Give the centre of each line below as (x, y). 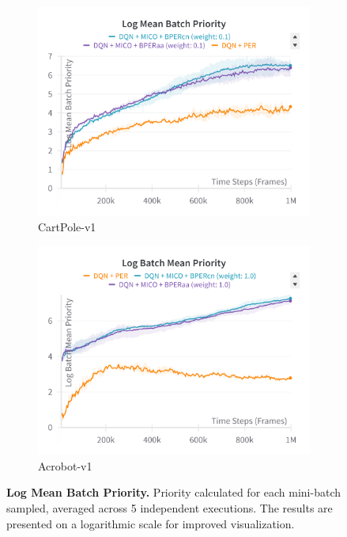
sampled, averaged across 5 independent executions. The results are (170, 508)
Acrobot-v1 (65, 465)
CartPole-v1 (67, 226)
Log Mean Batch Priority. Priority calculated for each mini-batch (174, 492)
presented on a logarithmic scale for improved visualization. (151, 523)
